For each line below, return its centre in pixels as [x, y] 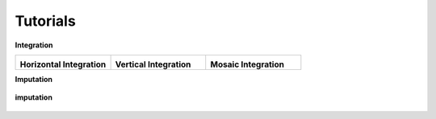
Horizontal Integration [63, 64]
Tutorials [45, 21]
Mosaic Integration [247, 64]
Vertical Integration [153, 64]
